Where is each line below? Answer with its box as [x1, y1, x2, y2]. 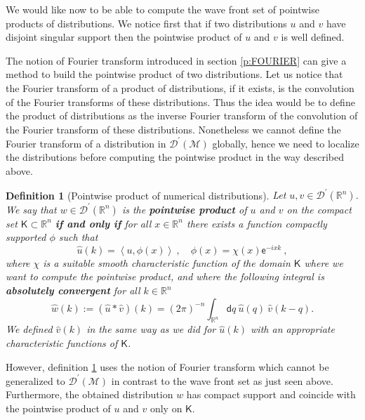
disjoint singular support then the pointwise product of [6, 29, 242, 44]
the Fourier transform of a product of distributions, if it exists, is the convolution [6, 80, 354, 95]
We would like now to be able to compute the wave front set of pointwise [6, 2, 319, 16]
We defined [6, 322, 53, 336]
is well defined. [281, 29, 345, 44]
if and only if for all [55, 216, 152, 230]
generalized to [6, 373, 65, 388]
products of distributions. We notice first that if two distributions [6, 15, 287, 30]
